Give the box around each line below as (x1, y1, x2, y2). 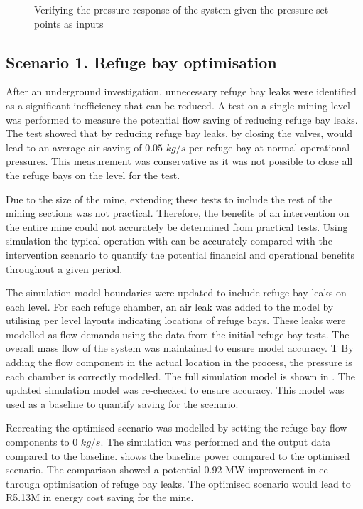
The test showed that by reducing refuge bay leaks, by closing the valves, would (6, 126, 353, 141)
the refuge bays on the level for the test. (6, 167, 180, 182)
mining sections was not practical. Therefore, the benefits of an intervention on (6, 205, 350, 220)
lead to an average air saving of (6, 139, 142, 154)
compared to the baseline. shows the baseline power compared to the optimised (6, 448, 350, 463)
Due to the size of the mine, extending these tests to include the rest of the (6, 191, 333, 206)
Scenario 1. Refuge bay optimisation (6, 50, 277, 73)
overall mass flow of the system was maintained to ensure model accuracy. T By (6, 341, 354, 355)
